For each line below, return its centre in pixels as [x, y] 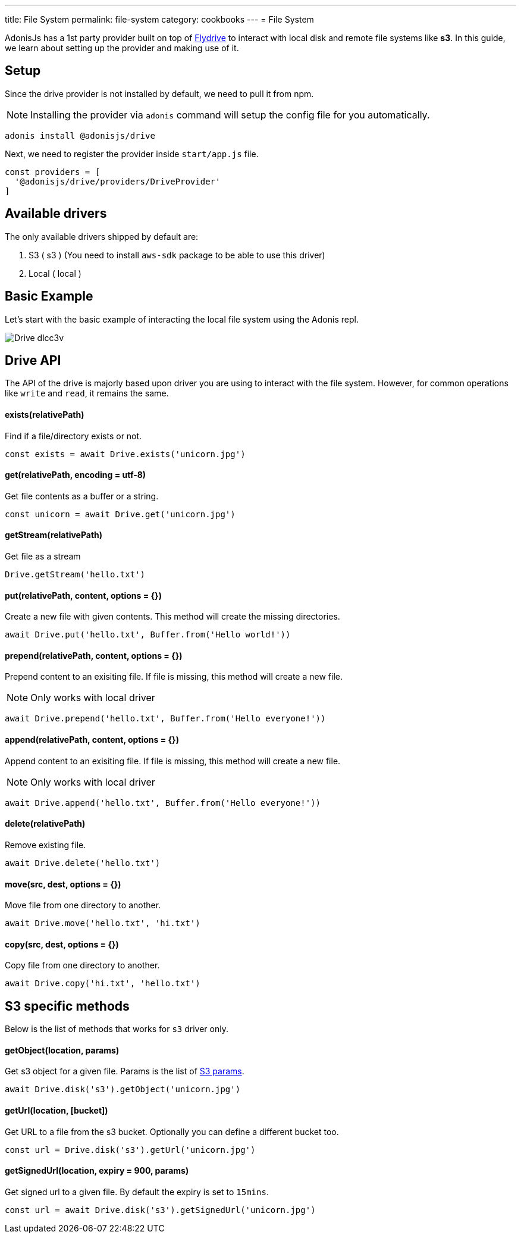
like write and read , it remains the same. [87, 393]
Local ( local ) [55, 273]
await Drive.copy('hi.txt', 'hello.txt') [103, 984]
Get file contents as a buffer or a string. [82, 496]
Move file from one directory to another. [83, 905]
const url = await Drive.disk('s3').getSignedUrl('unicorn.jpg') [160, 1210]
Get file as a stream [43, 557]
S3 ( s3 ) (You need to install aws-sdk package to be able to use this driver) [177, 255]
